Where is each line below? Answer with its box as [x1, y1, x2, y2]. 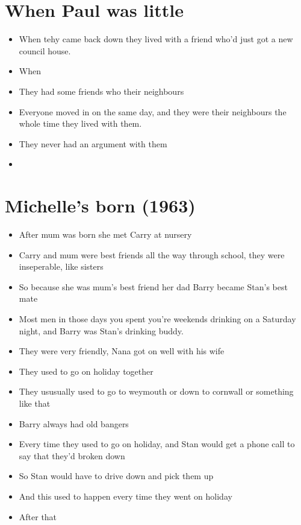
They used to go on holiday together [19, 364, 154, 377]
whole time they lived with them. [19, 117, 142, 130]
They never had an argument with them [19, 137, 167, 150]
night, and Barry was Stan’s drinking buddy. [19, 324, 184, 337]
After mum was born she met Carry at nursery [19, 228, 192, 240]
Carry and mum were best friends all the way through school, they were [19, 248, 285, 261]
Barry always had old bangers [19, 417, 129, 430]
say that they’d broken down [19, 449, 125, 462]
